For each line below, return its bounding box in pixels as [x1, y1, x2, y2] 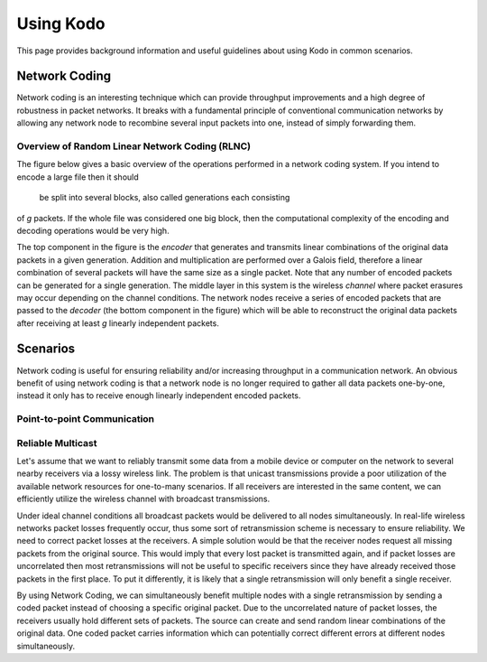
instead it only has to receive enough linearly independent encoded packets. [16, 390, 301, 401]
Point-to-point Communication [16, 413, 155, 425]
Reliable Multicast [16, 436, 97, 449]
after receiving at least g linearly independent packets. [16, 317, 220, 329]
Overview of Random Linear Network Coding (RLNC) [16, 140, 252, 153]
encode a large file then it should [16, 172, 139, 182]
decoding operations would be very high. [16, 225, 170, 236]
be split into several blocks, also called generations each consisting [39, 192, 290, 203]
